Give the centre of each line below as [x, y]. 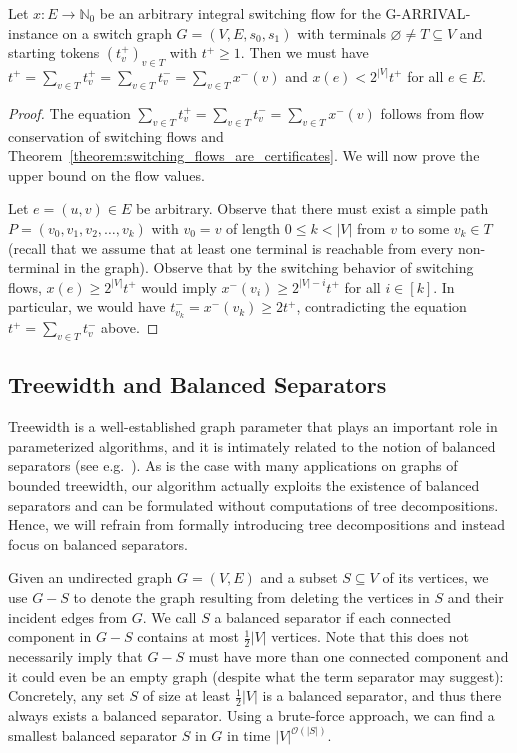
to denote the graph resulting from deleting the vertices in [251, 596]
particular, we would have [87, 306]
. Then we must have [304, 52]
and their [475, 596]
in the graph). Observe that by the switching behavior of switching [269, 267]
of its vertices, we [435, 577]
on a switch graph [117, 32]
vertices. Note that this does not [370, 636]
